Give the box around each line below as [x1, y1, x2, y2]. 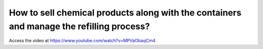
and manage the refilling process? [9, 21, 150, 32]
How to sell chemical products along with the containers [9, 7, 242, 18]
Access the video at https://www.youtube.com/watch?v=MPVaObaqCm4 [9, 38, 156, 44]
